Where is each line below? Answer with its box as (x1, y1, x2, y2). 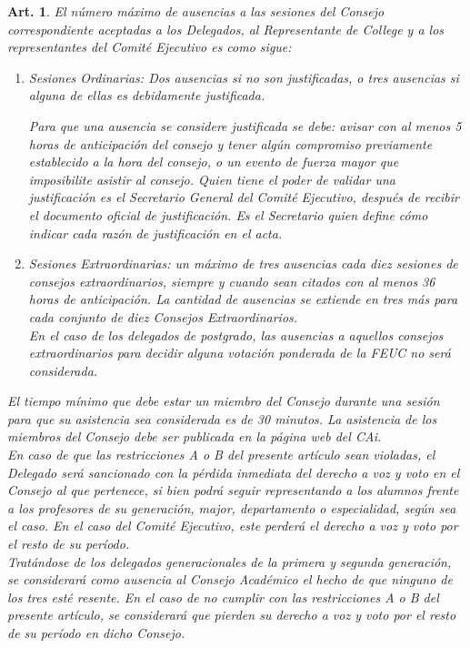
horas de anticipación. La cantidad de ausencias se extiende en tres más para (28, 289, 458, 309)
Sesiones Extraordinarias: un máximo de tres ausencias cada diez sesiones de (28, 254, 458, 273)
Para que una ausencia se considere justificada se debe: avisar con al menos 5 (28, 116, 462, 135)
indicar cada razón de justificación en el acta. (28, 223, 283, 242)
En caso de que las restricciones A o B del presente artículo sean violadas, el (7, 445, 435, 464)
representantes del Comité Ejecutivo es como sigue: (7, 37, 292, 56)
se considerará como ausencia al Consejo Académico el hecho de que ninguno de (7, 570, 453, 589)
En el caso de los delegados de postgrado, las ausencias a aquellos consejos (28, 325, 444, 344)
